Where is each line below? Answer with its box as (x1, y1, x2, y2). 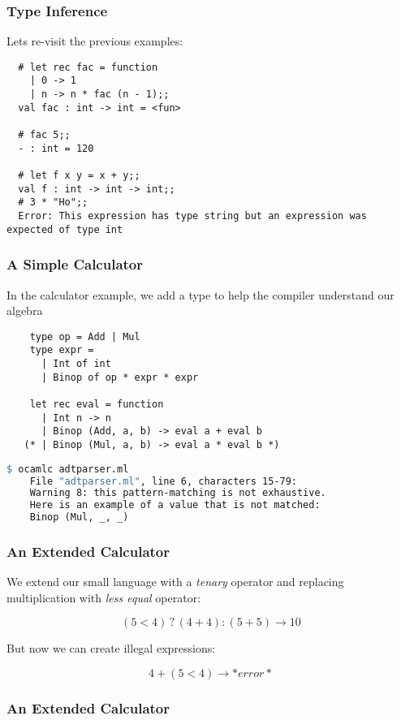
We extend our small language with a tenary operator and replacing (6, 573, 344, 590)
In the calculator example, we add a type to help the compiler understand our (6, 286, 395, 303)
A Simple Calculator (6, 254, 143, 274)
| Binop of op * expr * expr (41, 371, 199, 383)
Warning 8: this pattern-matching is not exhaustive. (29, 487, 326, 499)
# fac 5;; (18, 129, 71, 141)
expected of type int (6, 223, 123, 235)
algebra (6, 302, 43, 319)
